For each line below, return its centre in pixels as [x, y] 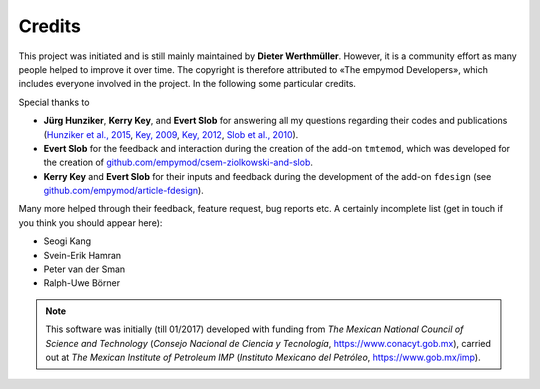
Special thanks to [54, 102]
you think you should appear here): [90, 222]
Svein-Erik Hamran [82, 255]
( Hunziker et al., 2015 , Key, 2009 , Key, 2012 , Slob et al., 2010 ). [171, 134]
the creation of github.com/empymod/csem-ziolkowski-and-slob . [178, 162]
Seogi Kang [67, 241]
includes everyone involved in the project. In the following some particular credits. [187, 84]
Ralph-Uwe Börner [81, 283]
